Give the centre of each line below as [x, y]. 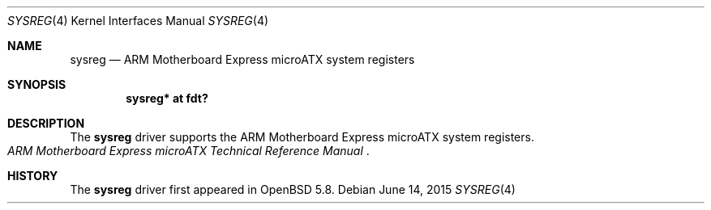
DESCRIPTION [46, 123]
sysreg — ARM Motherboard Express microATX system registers [242, 59]
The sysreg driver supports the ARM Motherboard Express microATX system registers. [302, 137]
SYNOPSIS [37, 84]
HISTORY [33, 176]
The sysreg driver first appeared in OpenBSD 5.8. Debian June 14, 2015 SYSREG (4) [293, 189]
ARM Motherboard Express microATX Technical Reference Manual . [188, 151]
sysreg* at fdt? [167, 98]
